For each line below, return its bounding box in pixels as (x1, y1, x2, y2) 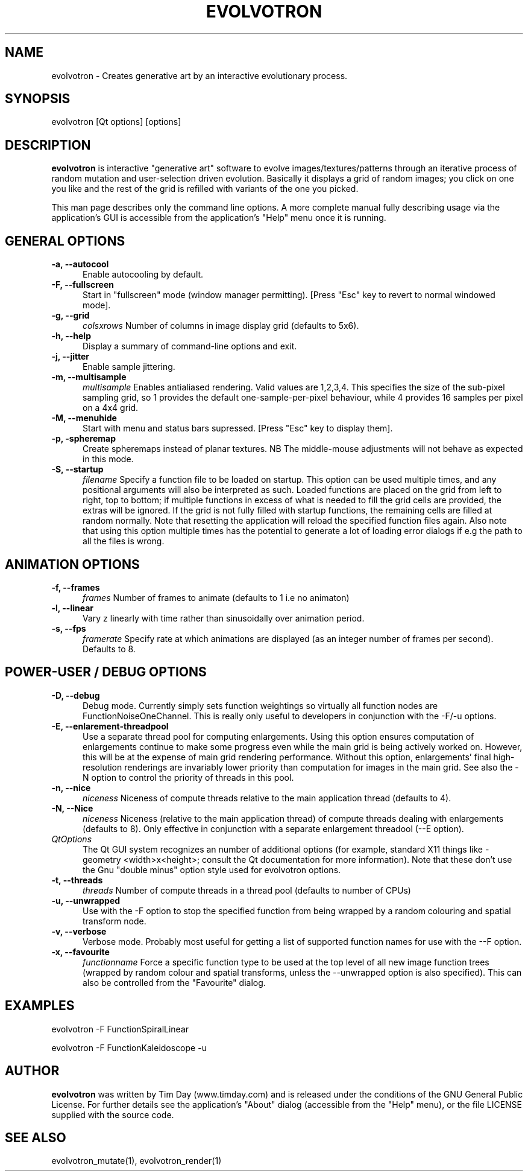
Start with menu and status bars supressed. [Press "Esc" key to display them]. (83, 423, 393, 434)
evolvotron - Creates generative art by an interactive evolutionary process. (51, 70, 348, 81)
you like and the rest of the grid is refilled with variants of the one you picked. (51, 183, 359, 194)
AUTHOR (5, 1063, 60, 1079)
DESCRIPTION (5, 137, 91, 153)
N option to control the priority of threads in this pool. (83, 772, 294, 783)
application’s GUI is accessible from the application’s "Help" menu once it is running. (51, 212, 386, 223)
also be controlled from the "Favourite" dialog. (83, 977, 266, 988)
